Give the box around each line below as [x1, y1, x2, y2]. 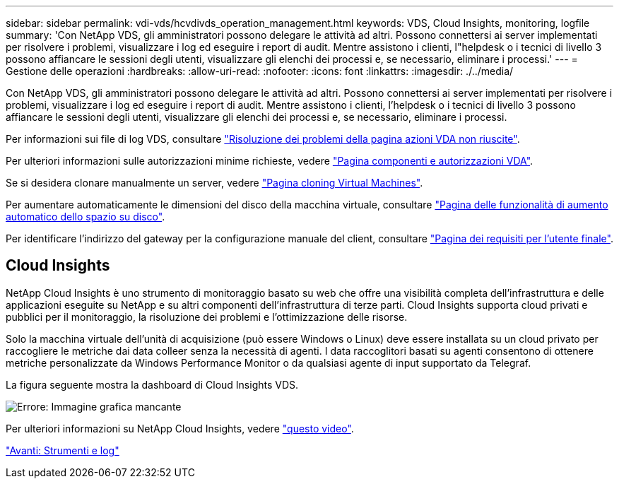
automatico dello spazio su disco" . [6, 211, 165, 223]
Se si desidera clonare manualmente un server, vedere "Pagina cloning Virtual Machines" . [6, 177, 423, 189]
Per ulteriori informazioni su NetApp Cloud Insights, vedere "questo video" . [6, 422, 354, 435]
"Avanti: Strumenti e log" [6, 444, 119, 456]
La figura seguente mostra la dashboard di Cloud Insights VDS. [6, 378, 299, 391]
